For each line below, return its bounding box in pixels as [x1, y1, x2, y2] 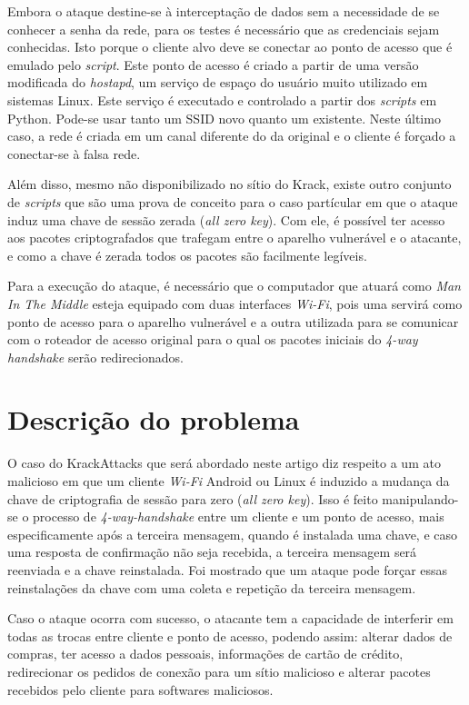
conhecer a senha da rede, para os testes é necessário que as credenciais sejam [7, 19, 440, 38]
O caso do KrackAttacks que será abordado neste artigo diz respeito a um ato [7, 453, 441, 472]
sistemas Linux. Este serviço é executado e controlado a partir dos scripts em [7, 90, 437, 109]
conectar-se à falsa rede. [7, 144, 141, 163]
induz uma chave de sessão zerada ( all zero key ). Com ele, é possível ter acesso [7, 210, 445, 229]
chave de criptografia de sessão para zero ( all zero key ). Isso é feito [7, 489, 378, 508]
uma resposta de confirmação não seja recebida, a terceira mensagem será [7, 542, 417, 561]
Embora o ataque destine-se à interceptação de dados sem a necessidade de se [7, 2, 440, 20]
